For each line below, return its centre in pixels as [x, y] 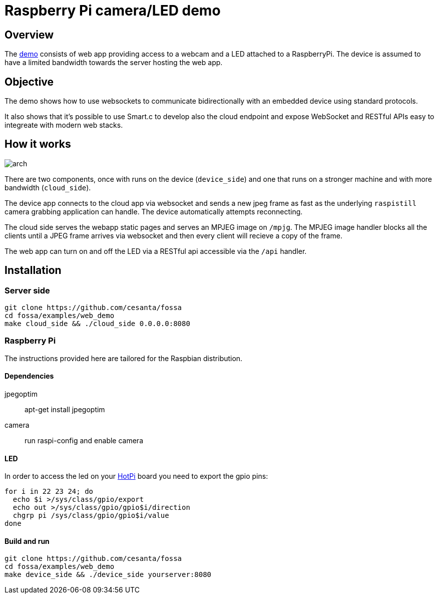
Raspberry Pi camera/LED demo [113, 11]
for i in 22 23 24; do [49, 492]
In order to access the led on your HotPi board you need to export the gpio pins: [136, 476]
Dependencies [29, 376]
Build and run [27, 541]
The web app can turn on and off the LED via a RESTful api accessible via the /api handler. [156, 251]
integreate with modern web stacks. [64, 125]
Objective [29, 82]
